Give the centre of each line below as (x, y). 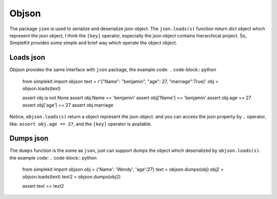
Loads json (27, 58)
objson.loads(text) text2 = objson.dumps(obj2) (72, 176)
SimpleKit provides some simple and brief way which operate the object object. (93, 43)
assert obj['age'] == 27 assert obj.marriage (68, 105)
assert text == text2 (43, 186)
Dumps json (29, 138)
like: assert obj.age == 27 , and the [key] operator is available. (81, 124)
